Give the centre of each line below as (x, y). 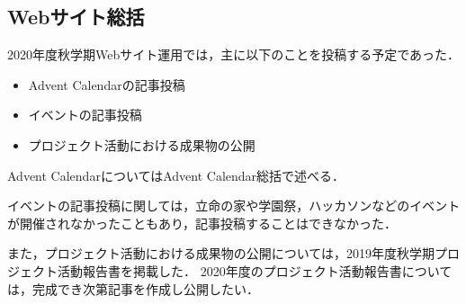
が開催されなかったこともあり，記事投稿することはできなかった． (202, 223)
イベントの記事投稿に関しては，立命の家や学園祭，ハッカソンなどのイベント (234, 206)
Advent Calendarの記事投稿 (107, 84)
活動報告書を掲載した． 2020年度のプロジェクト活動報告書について (255, 270)
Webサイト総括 (76, 17)
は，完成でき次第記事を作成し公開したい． (133, 288)
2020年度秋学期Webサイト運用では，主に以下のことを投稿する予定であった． (234, 54)
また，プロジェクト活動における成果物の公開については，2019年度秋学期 (221, 253)
